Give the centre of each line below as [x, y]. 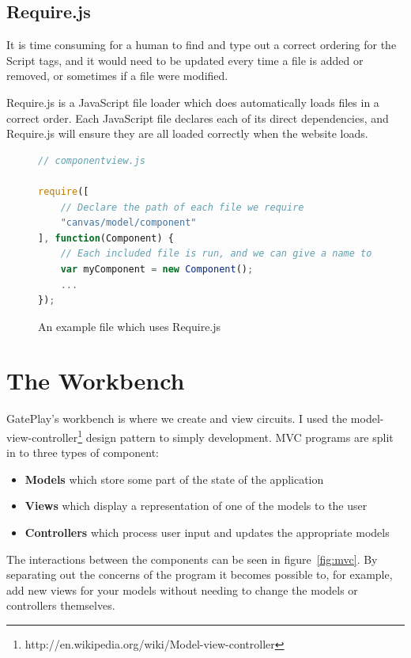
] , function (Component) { [106, 238]
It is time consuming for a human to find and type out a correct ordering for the [202, 45]
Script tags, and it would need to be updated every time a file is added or [185, 60]
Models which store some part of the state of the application [174, 479]
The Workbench [96, 380]
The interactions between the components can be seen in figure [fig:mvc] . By [192, 559]
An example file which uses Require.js [130, 326]
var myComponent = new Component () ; [157, 269]
